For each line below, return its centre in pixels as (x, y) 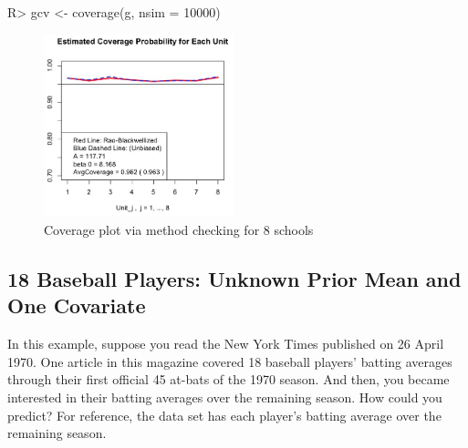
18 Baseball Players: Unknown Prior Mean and (234, 279)
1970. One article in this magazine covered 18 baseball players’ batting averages (230, 361)
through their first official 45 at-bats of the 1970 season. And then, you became (229, 379)
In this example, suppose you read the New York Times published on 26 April (226, 344)
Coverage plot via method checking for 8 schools (179, 230)
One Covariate (77, 305)
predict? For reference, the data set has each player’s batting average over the (224, 415)
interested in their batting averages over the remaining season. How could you (225, 397)
